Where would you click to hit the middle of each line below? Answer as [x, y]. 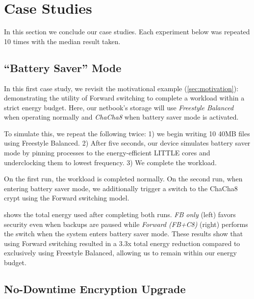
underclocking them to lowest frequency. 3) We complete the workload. [110, 162]
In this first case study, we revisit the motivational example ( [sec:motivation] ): [121, 88]
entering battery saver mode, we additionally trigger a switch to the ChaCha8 [121, 188]
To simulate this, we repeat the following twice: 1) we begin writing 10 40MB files [127, 133]
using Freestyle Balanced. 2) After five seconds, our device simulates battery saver [127, 143]
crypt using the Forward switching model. [67, 198]
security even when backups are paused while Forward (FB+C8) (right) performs [126, 224]
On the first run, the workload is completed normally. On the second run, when [123, 179]
